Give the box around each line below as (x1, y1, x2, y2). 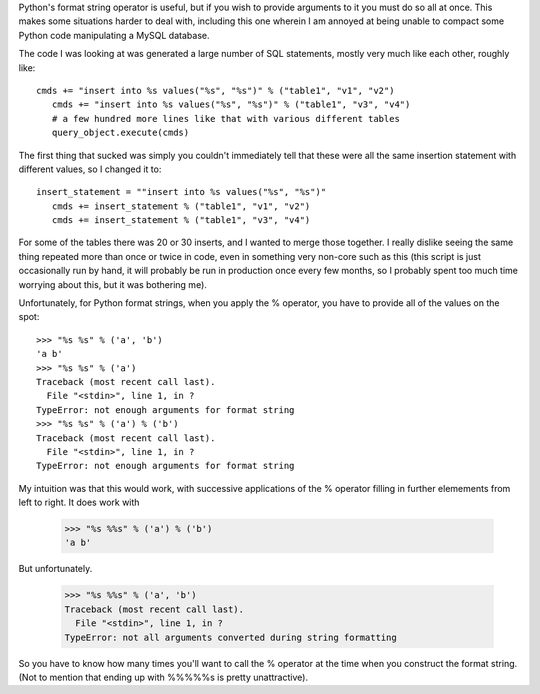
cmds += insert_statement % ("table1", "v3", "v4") (51, 215, 311, 226)
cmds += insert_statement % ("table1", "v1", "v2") (51, 200, 311, 212)
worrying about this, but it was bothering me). (18, 278, 207, 290)
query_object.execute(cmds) (51, 127, 190, 139)
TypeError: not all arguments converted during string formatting (64, 631, 397, 643)
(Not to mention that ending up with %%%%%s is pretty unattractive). (18, 671, 309, 683)
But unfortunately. (18, 563, 93, 575)
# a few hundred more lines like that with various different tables (51, 113, 400, 124)
